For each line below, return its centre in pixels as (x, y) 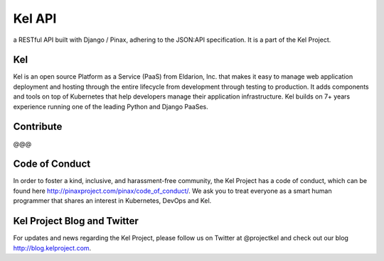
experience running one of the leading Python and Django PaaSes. (111, 106)
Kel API (35, 18)
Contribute (38, 127)
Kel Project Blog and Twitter (76, 221)
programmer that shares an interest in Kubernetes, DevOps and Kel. (112, 201)
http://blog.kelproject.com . (52, 248)
